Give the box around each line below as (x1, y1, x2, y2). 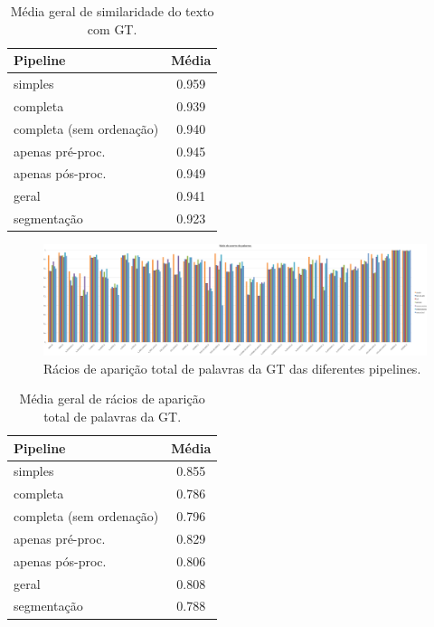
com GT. (87, 19, 137, 38)
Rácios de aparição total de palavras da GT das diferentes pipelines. (43, 358, 421, 377)
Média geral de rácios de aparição (19, 389, 205, 408)
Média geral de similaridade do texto (10, 2, 214, 20)
